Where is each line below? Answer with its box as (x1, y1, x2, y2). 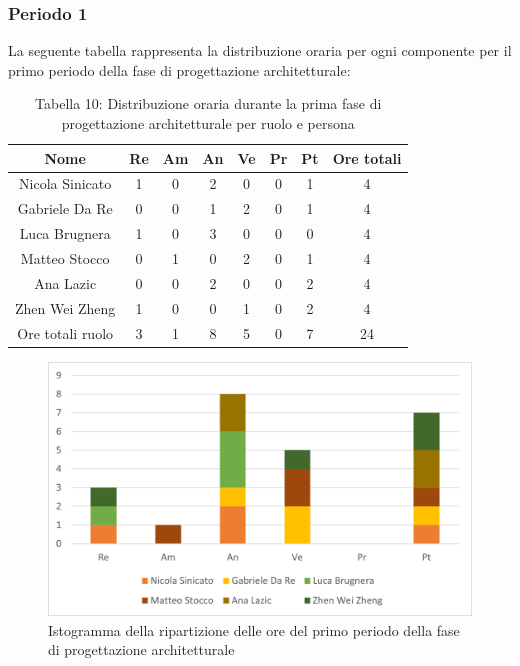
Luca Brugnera (19, 223, 111, 244)
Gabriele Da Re (17, 198, 113, 219)
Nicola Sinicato (19, 173, 112, 194)
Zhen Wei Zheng (15, 297, 116, 318)
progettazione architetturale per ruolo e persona (61, 113, 355, 133)
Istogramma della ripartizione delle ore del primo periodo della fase (48, 619, 460, 640)
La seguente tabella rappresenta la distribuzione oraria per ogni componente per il (8, 40, 512, 61)
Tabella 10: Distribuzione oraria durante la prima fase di (35, 93, 382, 114)
